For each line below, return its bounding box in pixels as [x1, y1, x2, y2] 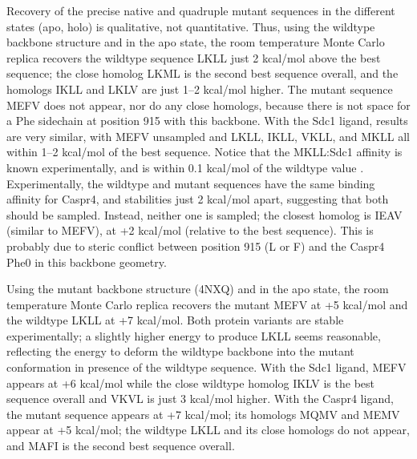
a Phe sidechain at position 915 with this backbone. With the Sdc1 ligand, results [6, 112, 408, 129]
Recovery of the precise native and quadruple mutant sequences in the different [6, 2, 395, 18]
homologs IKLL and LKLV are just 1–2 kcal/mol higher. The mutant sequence [6, 80, 393, 97]
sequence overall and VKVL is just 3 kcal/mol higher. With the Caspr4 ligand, [6, 390, 394, 407]
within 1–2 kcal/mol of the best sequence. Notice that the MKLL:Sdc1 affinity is [6, 143, 403, 160]
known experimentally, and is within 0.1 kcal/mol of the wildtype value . [6, 159, 364, 175]
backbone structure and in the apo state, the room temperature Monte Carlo [6, 34, 385, 50]
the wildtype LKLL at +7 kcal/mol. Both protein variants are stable [6, 312, 344, 328]
